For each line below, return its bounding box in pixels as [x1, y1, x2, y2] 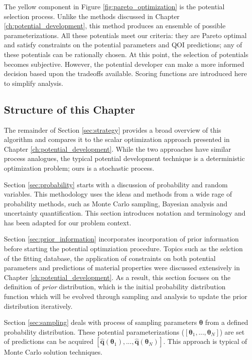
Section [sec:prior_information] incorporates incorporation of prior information [4, 234, 239, 244]
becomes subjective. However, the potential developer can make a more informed [4, 59, 245, 69]
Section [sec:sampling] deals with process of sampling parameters [4, 317, 197, 327]
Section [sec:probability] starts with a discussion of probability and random [4, 179, 228, 189]
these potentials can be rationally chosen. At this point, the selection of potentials [4, 49, 249, 59]
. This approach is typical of [163, 336, 247, 346]
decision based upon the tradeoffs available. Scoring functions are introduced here [4, 68, 247, 79]
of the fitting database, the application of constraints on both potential [4, 253, 216, 263]
